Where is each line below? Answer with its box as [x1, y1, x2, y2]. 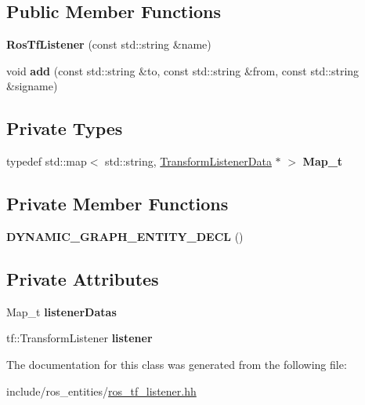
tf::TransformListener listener [6, 330, 153, 346]
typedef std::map [6, 153, 87, 170]
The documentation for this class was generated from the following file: [6, 356, 347, 372]
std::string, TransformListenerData [105, 153, 272, 170]
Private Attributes [6, 266, 159, 290]
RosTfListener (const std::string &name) [6, 36, 211, 53]
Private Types [6, 116, 123, 140]
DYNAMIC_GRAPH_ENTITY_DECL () [6, 228, 244, 244]
